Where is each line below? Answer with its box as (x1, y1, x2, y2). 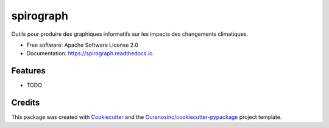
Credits (11, 98, 40, 108)
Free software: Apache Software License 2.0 (26, 41, 139, 49)
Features (11, 66, 46, 76)
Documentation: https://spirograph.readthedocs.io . (26, 50, 155, 57)
